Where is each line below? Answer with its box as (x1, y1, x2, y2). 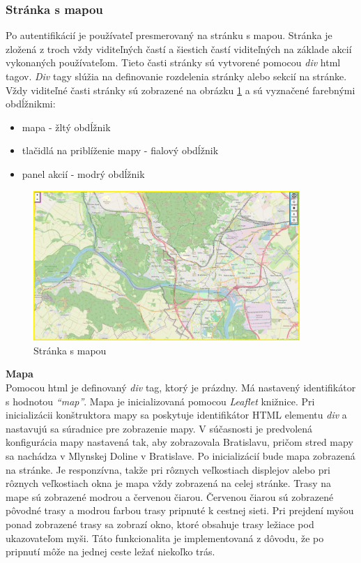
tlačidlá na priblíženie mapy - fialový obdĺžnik (22, 143, 219, 158)
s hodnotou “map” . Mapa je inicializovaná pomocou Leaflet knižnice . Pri (6, 393, 315, 408)
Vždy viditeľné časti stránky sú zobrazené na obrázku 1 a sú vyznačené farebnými (6, 82, 355, 97)
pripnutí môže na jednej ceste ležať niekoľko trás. (6, 544, 215, 559)
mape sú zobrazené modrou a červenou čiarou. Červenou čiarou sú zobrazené (6, 489, 334, 504)
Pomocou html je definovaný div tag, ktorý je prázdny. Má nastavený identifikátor (6, 380, 356, 394)
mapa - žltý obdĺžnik (22, 119, 111, 134)
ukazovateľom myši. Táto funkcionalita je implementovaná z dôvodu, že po (6, 530, 324, 545)
